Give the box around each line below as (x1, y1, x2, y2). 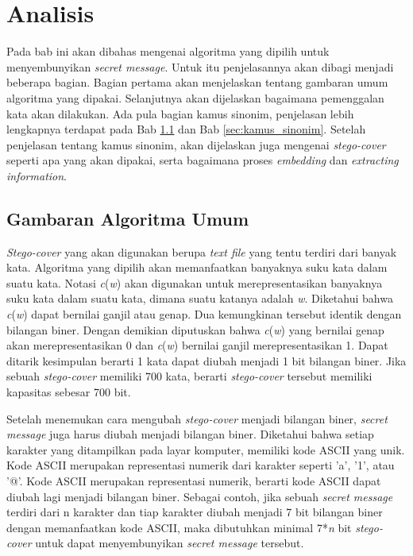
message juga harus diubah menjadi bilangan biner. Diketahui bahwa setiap (6, 426, 374, 442)
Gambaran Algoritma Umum (6, 206, 249, 230)
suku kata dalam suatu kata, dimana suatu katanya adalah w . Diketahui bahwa (6, 290, 393, 307)
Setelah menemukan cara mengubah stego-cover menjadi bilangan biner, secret (6, 410, 388, 427)
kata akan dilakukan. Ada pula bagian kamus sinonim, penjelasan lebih (6, 105, 354, 122)
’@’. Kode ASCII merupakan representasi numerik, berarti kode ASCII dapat (6, 472, 381, 488)
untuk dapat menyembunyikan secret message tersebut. (35, 535, 304, 551)
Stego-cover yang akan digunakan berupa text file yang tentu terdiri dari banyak (6, 243, 397, 260)
